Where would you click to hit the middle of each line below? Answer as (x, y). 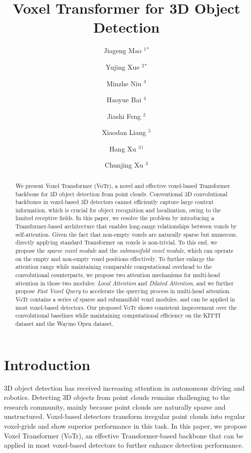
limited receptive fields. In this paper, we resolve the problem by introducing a (115, 218)
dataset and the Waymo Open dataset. (64, 324)
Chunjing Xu (124, 165)
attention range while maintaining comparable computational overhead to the (114, 267)
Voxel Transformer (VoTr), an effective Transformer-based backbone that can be (124, 435)
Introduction (47, 364)
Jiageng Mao (123, 50)
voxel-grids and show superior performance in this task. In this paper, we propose (125, 425)
